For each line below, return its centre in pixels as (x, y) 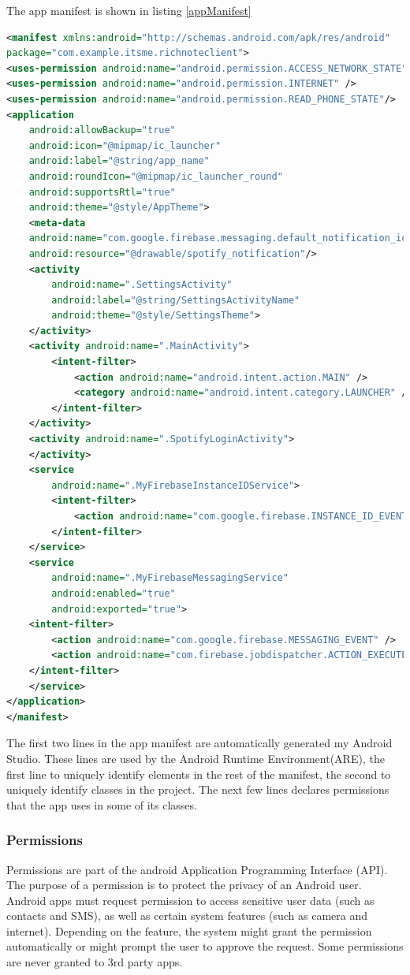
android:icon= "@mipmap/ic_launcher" (125, 145)
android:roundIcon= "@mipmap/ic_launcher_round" (156, 176)
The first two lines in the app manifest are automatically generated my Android (199, 743)
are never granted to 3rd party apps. (95, 962)
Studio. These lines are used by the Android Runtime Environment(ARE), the (196, 758)
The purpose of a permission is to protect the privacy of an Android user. (184, 885)
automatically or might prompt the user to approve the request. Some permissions (205, 946)
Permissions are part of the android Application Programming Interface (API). (197, 869)
